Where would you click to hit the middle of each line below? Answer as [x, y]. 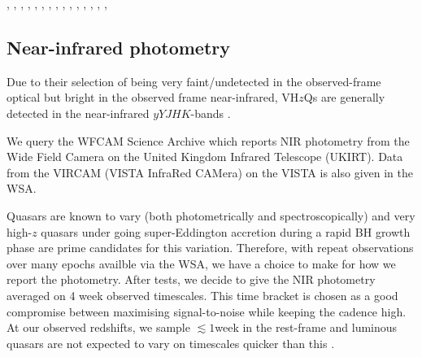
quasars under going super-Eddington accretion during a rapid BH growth [226, 231]
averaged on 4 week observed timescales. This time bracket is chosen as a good [202, 295]
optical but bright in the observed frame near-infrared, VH [153, 97]
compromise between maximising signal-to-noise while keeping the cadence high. [207, 311]
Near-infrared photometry [119, 47]
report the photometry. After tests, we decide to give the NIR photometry [191, 279]
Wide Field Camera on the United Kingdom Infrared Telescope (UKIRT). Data [205, 157]
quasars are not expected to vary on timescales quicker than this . [171, 343]
